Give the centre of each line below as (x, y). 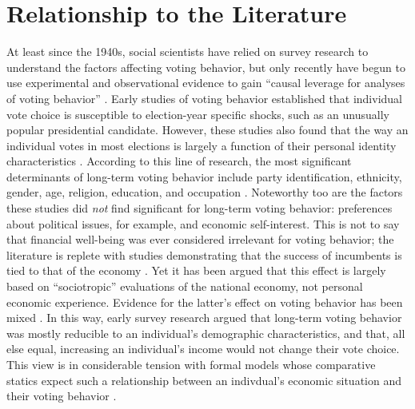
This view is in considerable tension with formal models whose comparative (191, 364)
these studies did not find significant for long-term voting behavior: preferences (200, 208)
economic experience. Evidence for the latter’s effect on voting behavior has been (205, 302)
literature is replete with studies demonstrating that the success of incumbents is (204, 254)
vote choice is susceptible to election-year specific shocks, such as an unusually (198, 114)
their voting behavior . (62, 396)
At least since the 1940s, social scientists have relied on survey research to (188, 52)
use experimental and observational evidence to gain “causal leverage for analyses (206, 83)
